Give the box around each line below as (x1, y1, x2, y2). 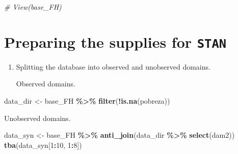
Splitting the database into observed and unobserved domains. (16, 61, 210, 72)
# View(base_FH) (4, 2, 62, 12)
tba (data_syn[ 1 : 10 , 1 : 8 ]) (4, 139, 82, 150)
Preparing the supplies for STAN (4, 31, 227, 52)
